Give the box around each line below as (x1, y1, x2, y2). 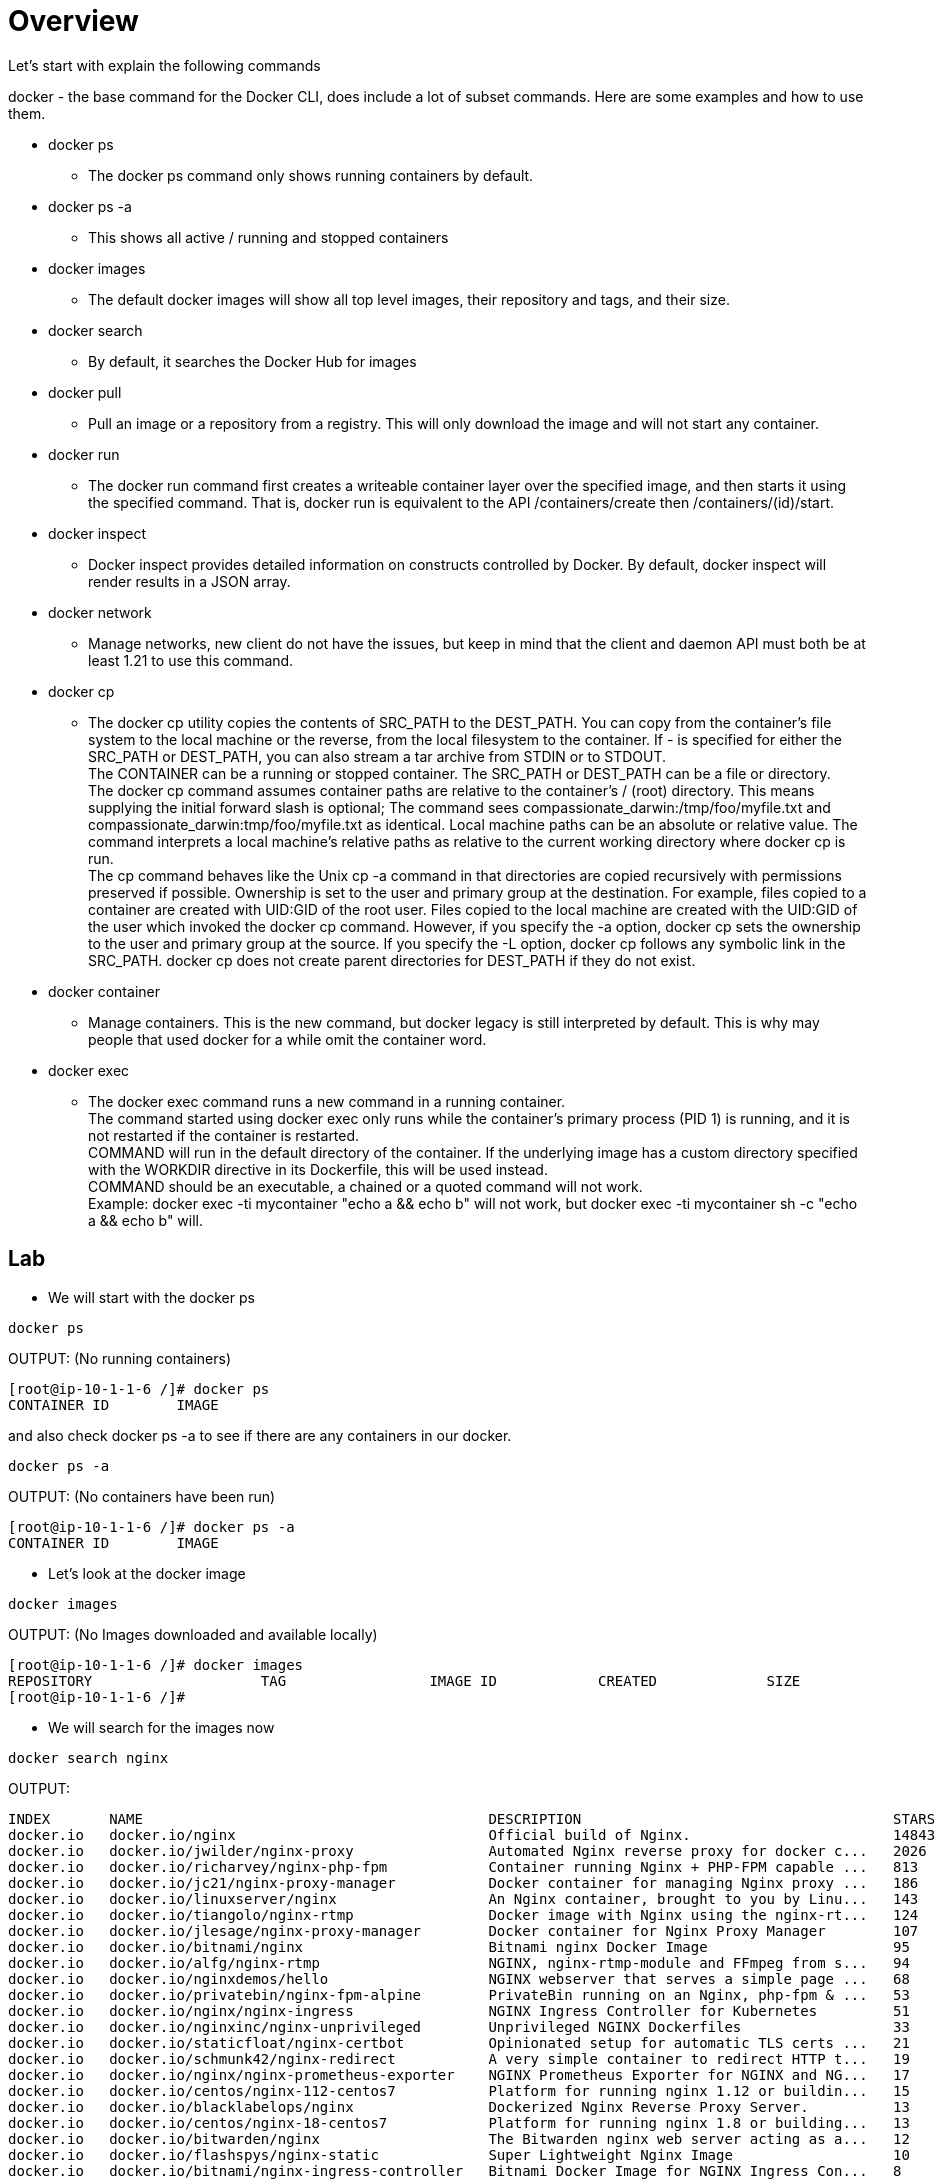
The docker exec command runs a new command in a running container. (88, 1092, 566, 1110)
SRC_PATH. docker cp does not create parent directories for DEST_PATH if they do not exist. (88, 951, 696, 969)
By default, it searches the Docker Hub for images (88, 352, 417, 370)
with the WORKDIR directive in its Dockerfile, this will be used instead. (88, 1160, 548, 1178)
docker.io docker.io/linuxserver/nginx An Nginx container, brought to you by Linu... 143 (8, 1890, 919, 1907)
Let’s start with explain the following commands (8, 56, 321, 74)
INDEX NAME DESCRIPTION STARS (8, 1810, 936, 1827)
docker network (48, 603, 152, 621)
